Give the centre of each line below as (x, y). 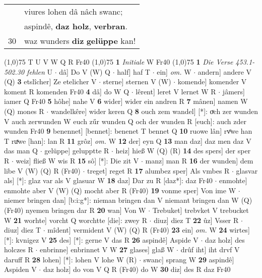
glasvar (247, 170)
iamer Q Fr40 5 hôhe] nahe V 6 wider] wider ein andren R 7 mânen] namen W (126, 101)
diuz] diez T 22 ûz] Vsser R (196, 220)
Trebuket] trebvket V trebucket (201, 210)
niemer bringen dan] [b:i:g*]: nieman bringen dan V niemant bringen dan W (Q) (128, 200)
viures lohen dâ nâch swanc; (74, 11)
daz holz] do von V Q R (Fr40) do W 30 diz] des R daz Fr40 (137, 269)
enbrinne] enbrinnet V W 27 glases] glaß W (107, 249)
